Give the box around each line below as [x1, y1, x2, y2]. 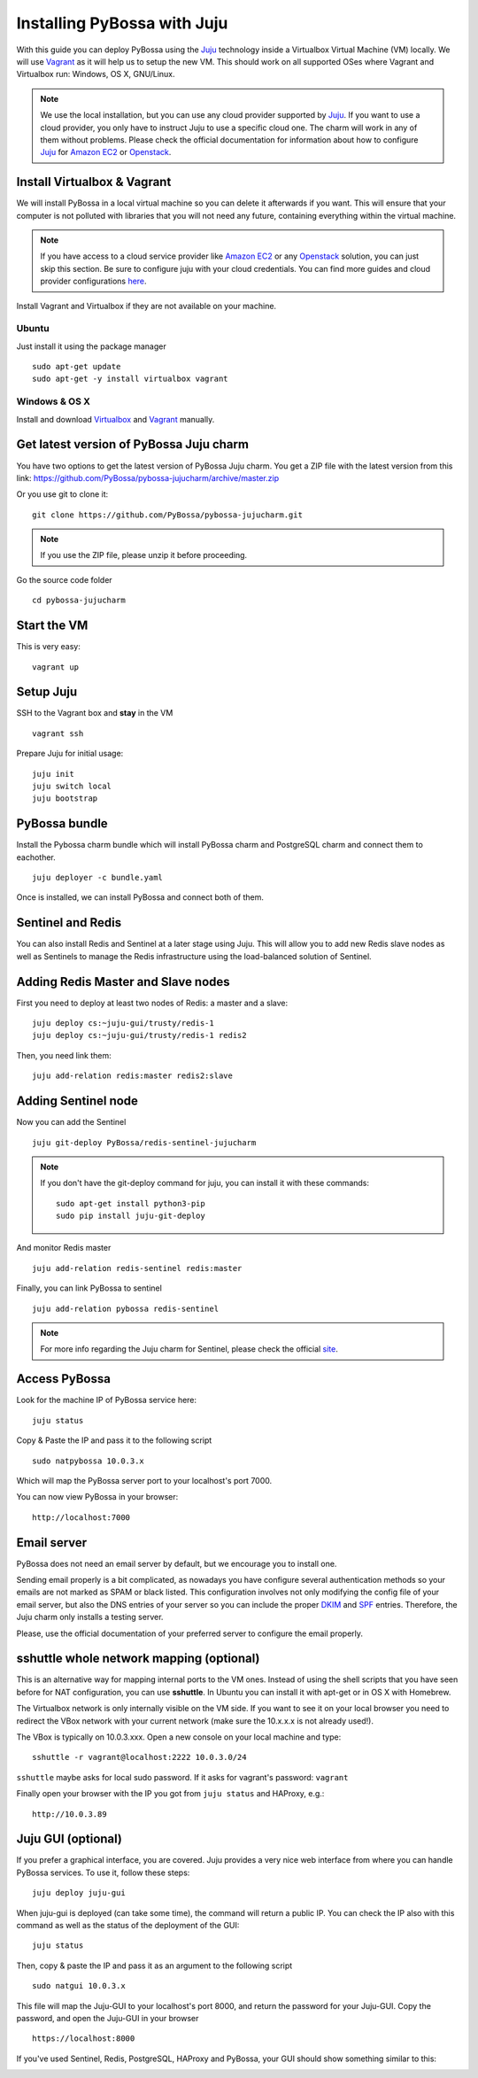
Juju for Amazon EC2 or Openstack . [40, 147, 172, 158]
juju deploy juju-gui [32, 1888, 126, 1898]
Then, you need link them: [16, 1050, 112, 1060]
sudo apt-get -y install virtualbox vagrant [32, 374, 229, 384]
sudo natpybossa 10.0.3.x [32, 1455, 145, 1466]
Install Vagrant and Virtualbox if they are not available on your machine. [16, 300, 277, 311]
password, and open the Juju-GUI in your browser [16, 2013, 199, 2023]
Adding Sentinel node [16, 1094, 139, 1109]
